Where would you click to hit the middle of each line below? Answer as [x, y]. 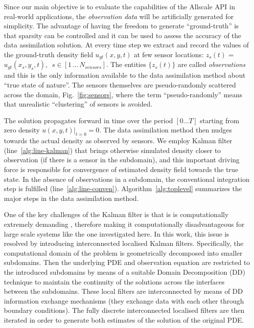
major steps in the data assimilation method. [71, 198]
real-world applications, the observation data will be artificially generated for [119, 16]
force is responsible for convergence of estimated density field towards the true [121, 169]
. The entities [126, 64]
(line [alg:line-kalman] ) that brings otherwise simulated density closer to [113, 150]
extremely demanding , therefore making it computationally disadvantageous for [124, 224]
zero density [22, 130]
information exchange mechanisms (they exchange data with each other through [124, 300]
